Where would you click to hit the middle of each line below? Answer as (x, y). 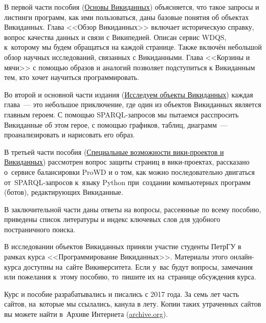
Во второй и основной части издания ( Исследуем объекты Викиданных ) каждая (129, 94)
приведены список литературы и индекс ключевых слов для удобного (112, 219)
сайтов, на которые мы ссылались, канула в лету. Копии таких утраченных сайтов (133, 304)
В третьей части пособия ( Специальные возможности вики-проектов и (114, 152)
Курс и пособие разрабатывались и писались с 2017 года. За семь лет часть (122, 294)
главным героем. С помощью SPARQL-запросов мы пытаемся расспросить (121, 114)
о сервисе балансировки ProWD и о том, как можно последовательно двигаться (129, 171)
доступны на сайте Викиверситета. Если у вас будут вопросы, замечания (138, 266)
